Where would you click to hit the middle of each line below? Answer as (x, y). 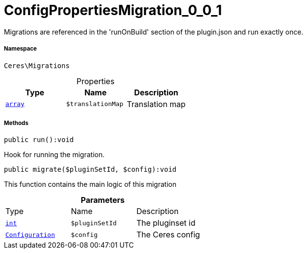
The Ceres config (168, 235)
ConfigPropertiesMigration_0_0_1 (113, 10)
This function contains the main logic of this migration (90, 184)
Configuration (30, 235)
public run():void (39, 140)
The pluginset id (166, 223)
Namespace (20, 49)
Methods (16, 123)
